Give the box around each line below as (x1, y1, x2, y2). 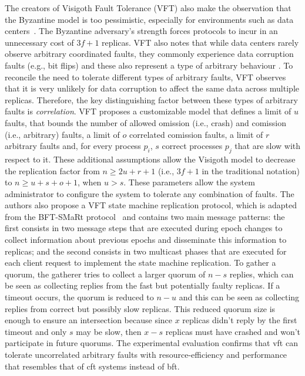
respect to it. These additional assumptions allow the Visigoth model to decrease (5, 153, 296, 165)
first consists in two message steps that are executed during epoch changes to (5, 222, 283, 234)
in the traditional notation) (202, 164, 300, 177)
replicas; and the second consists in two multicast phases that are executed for (5, 245, 287, 257)
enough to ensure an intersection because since (5, 314, 173, 326)
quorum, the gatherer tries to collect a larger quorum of (5, 267, 206, 280)
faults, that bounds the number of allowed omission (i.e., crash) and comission (5, 116, 286, 128)
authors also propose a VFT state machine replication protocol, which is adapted (5, 199, 297, 211)
